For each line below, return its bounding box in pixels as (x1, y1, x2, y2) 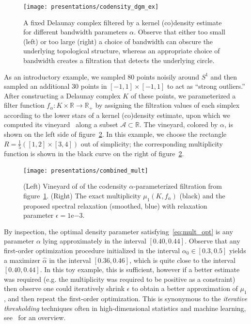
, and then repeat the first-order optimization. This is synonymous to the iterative (4, 293, 247, 304)
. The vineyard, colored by (139, 119, 218, 130)
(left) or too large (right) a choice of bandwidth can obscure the (23, 36, 213, 46)
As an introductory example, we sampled (4, 71, 125, 81)
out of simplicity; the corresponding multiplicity (80, 138, 223, 148)
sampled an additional (4, 81, 70, 91)
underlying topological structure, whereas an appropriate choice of (23, 46, 220, 56)
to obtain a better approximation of (132, 283, 238, 293)
